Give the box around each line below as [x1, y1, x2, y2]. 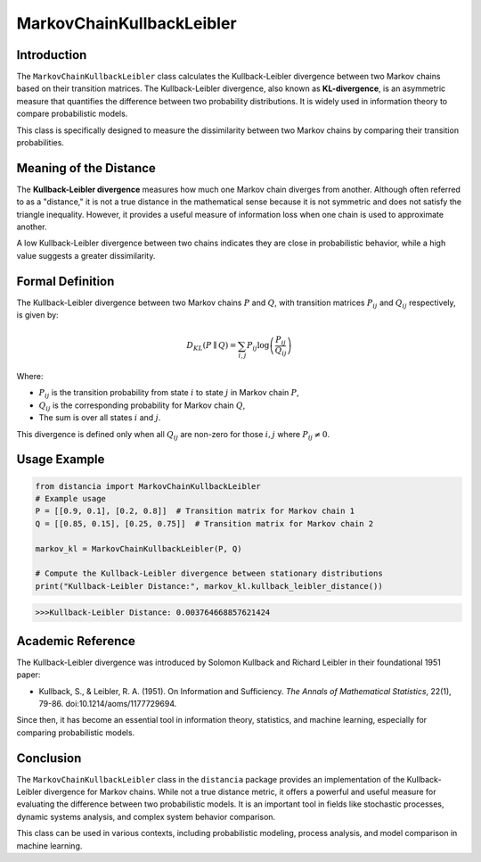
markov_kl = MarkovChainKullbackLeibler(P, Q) [35, 543, 242, 553]
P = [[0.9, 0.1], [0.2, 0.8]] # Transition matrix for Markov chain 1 [35, 506, 355, 517]
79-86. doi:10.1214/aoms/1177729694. [38, 699, 177, 709]
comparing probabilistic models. [16, 727, 135, 738]
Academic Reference [16, 634, 135, 649]
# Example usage [35, 493, 107, 504]
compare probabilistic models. [16, 108, 128, 120]
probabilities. [16, 137, 64, 148]
